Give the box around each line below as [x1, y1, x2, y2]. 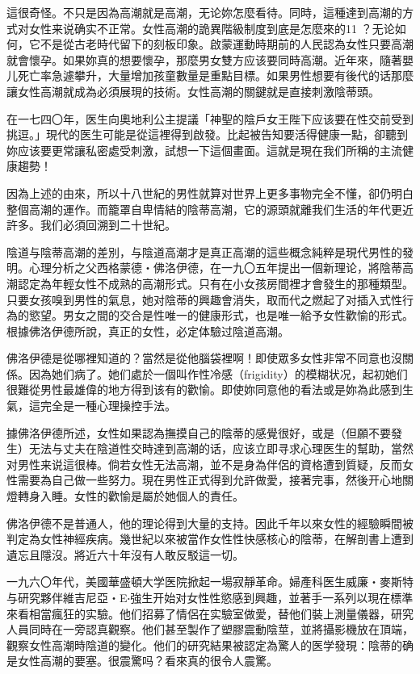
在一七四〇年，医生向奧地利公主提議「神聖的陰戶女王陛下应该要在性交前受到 [6, 110, 414, 127]
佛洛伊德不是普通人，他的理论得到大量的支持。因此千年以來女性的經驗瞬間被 [6, 514, 414, 531]
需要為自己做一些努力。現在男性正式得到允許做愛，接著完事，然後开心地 [17, 471, 402, 488]
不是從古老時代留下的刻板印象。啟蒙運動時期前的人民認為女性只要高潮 [40, 36, 414, 52]
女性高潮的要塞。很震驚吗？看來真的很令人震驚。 [17, 652, 278, 669]
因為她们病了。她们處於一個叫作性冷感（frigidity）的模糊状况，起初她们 [28, 365, 408, 382]
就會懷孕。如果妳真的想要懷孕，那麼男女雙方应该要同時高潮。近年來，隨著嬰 [6, 51, 414, 68]
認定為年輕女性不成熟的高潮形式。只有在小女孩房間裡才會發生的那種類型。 [17, 274, 414, 291]
